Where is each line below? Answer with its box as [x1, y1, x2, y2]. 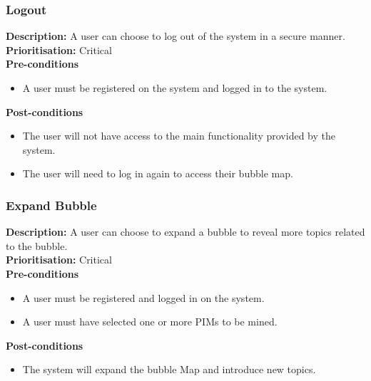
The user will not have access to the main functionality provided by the [22, 128, 335, 143]
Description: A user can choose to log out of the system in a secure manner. [6, 28, 345, 43]
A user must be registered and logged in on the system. [22, 290, 265, 305]
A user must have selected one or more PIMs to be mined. [22, 314, 278, 329]
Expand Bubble [6, 196, 97, 214]
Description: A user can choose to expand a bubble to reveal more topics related [6, 224, 365, 239]
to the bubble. [6, 238, 68, 253]
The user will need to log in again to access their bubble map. [22, 166, 293, 181]
